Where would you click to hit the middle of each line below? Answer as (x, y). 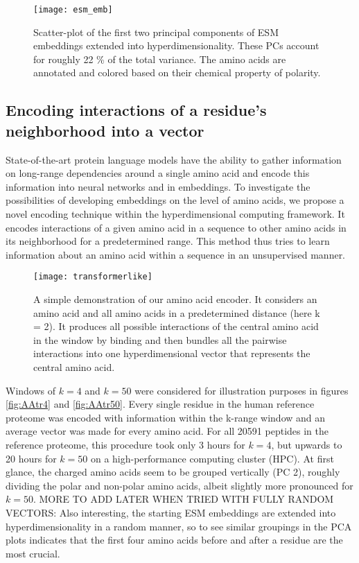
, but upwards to (307, 444)
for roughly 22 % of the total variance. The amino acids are (160, 59)
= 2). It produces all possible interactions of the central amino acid (176, 326)
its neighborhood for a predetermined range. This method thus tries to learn (168, 241)
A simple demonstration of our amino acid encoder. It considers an (175, 299)
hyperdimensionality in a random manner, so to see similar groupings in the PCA (179, 526)
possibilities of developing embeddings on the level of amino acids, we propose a (175, 200)
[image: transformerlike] (93, 277)
